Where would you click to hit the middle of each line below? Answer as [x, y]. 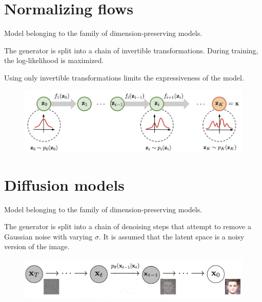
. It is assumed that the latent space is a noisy [172, 236]
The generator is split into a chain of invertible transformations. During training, [131, 50]
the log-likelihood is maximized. [54, 60]
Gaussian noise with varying [48, 236]
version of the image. [37, 246]
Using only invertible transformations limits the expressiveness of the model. [124, 77]
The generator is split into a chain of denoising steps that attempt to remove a [128, 226]
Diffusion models [64, 184]
